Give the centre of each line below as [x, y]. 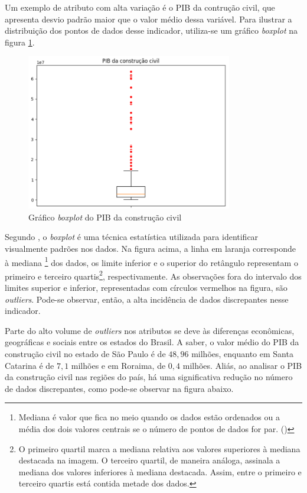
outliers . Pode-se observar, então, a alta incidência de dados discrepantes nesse [147, 299]
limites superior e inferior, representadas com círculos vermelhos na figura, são [146, 288]
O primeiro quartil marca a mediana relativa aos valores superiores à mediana [159, 448]
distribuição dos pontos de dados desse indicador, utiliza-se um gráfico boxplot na [151, 30]
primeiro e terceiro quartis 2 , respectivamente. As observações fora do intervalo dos [153, 275]
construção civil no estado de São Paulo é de [85, 353]
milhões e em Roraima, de [118, 365]
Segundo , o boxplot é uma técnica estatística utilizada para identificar [132, 237]
